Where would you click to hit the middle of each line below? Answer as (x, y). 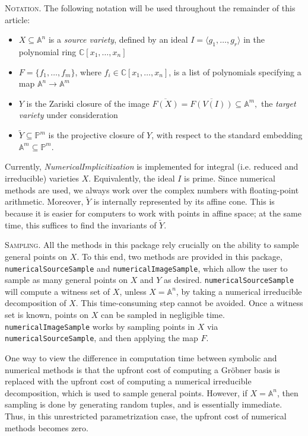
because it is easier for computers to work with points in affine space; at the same (153, 213)
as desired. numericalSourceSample (229, 280)
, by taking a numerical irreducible (239, 291)
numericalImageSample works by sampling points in (100, 326)
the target (278, 103)
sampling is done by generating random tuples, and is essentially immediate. (144, 404)
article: (18, 19)
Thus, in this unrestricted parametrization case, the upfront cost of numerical (146, 416)
